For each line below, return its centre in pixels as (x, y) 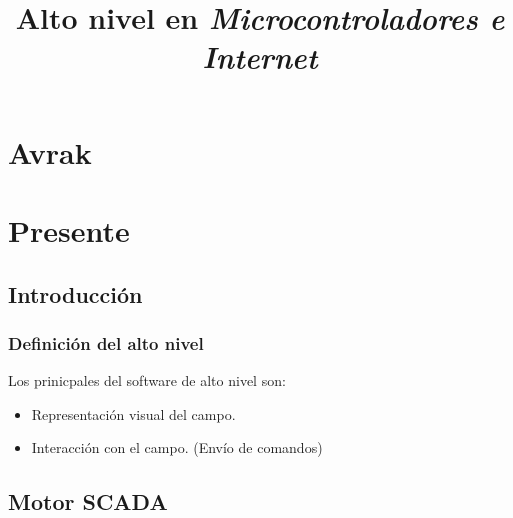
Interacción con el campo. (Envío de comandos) (177, 447)
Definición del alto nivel (106, 342)
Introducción (75, 293)
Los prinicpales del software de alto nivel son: (147, 380)
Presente (69, 229)
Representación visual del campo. (133, 413)
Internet (260, 57)
